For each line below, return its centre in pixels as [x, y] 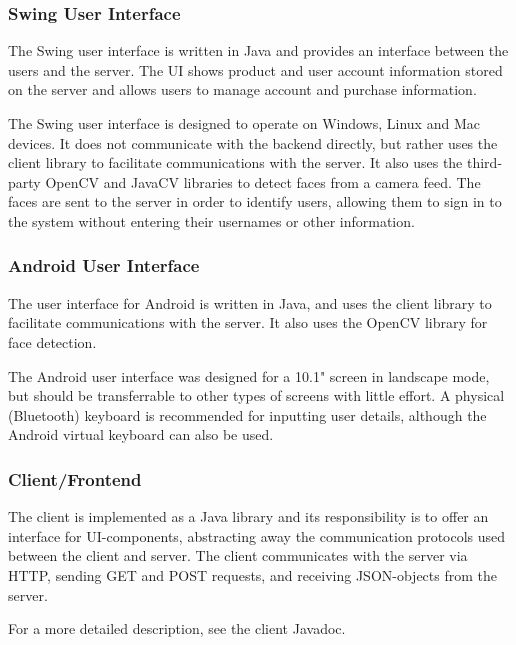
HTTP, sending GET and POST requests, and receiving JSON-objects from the [252, 574]
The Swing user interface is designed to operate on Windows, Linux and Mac [244, 123]
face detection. [52, 341]
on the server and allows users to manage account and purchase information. [242, 89]
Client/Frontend [75, 478]
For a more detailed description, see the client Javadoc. [177, 628]
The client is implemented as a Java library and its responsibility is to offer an [248, 516]
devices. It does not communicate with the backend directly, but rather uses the [253, 142]
